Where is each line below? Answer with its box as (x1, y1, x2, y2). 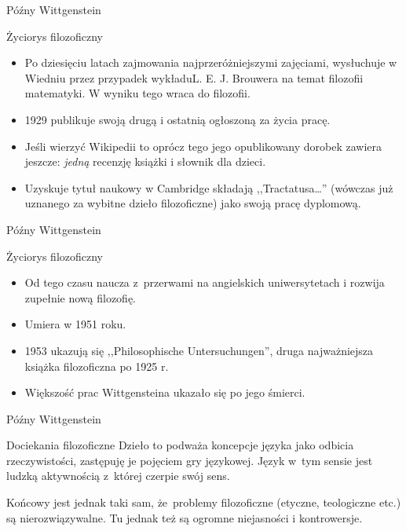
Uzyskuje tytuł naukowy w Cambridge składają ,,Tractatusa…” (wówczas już (24, 179, 393, 196)
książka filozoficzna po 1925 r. (24, 357, 169, 374)
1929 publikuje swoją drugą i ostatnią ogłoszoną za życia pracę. (24, 111, 331, 127)
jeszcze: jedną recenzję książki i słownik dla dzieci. (24, 153, 266, 170)
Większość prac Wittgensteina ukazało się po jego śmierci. (24, 384, 305, 401)
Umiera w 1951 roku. (24, 316, 126, 332)
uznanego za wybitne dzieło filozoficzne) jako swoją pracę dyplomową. (24, 195, 361, 211)
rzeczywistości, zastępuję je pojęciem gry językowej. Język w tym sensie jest (6, 452, 373, 468)
